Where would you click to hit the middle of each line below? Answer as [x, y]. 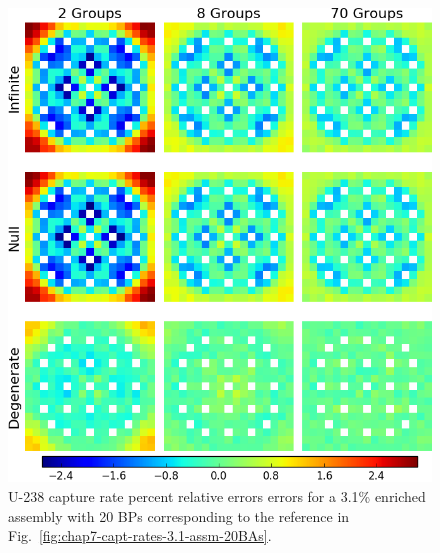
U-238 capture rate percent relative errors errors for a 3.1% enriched [217, 496]
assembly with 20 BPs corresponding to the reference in [179, 515]
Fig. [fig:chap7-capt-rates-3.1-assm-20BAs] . [140, 535]
